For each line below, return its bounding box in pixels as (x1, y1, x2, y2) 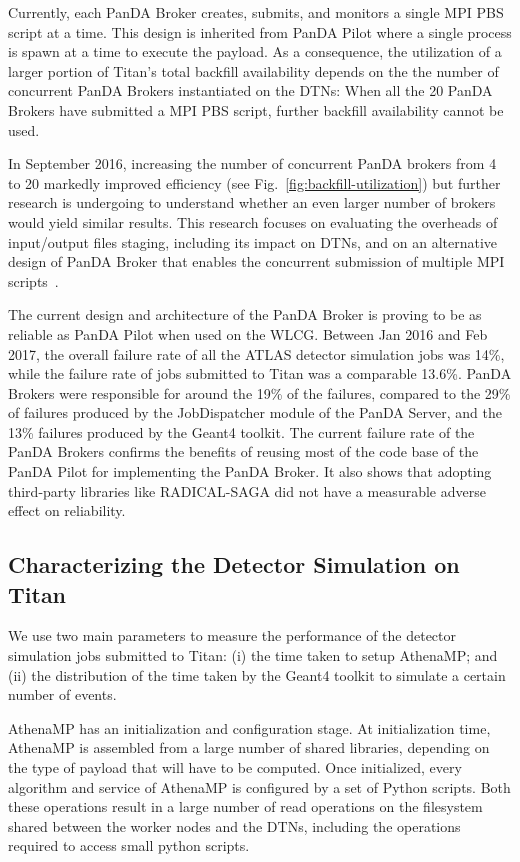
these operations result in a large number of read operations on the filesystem (8, 796, 483, 817)
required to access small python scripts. (8, 835, 250, 856)
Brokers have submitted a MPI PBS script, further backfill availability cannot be (8, 99, 504, 120)
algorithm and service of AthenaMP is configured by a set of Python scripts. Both (8, 776, 511, 797)
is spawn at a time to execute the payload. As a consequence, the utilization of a (8, 41, 502, 62)
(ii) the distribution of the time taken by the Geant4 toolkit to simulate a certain (8, 664, 506, 685)
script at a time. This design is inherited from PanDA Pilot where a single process (8, 21, 512, 42)
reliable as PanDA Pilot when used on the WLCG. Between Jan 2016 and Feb (8, 323, 488, 344)
